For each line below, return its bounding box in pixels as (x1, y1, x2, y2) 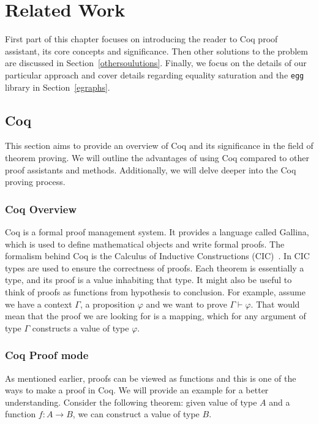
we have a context (5, 297, 72, 310)
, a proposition (80, 297, 135, 310)
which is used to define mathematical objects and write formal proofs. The (5, 237, 285, 250)
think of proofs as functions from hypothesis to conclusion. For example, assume (5, 285, 306, 298)
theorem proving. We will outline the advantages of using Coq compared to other (5, 151, 309, 164)
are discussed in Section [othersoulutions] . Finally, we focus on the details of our (5, 56, 307, 69)
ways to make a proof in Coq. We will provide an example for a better (5, 384, 269, 396)
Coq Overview (5, 201, 77, 216)
